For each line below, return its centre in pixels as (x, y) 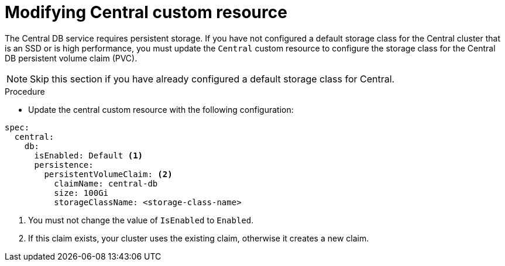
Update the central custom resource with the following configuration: (161, 109)
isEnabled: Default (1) (89, 155)
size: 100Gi (81, 193)
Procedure (25, 91)
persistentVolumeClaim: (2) (108, 174)
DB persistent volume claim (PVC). (71, 58)
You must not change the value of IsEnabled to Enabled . (141, 220)
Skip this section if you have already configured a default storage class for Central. (212, 79)
